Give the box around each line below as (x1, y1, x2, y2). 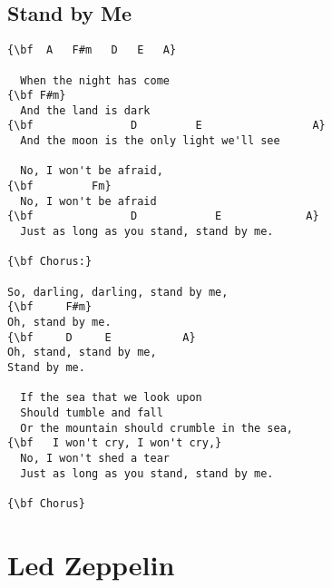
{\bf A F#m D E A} (7, 44, 177, 57)
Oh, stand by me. (7, 316, 112, 329)
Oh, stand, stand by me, (7, 346, 157, 359)
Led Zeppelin (7, 545, 175, 583)
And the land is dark (20, 103, 151, 117)
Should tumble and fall (20, 406, 163, 419)
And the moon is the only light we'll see (20, 134, 280, 148)
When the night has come (20, 73, 170, 87)
